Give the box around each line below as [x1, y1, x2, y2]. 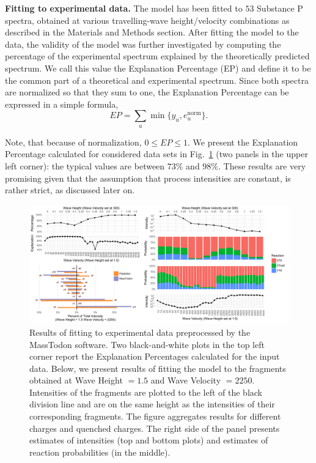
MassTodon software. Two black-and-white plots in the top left [29, 338, 265, 350]
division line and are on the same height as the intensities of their [29, 398, 275, 410]
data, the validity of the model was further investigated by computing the [5, 37, 281, 50]
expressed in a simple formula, [5, 97, 119, 110]
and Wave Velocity [150, 374, 221, 387]
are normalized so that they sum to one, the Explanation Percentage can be [5, 86, 289, 98]
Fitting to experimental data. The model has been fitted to [5, 2, 243, 14]
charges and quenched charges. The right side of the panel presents [29, 421, 280, 434]
